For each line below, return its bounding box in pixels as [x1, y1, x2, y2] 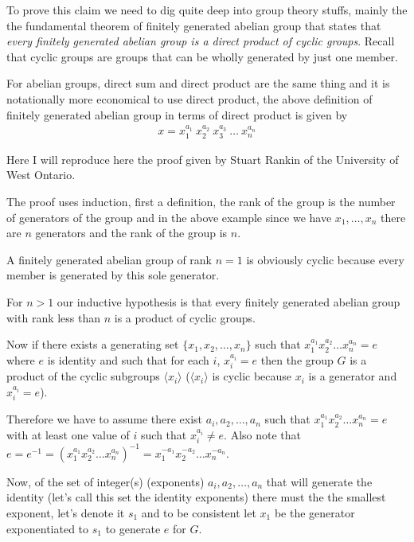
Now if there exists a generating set [6, 336, 179, 353]
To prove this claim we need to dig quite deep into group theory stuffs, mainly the [6, 2, 408, 18]
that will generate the [266, 473, 373, 489]
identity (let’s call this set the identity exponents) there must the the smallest [6, 489, 386, 505]
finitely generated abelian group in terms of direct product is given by [6, 106, 348, 123]
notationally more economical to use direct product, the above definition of [6, 90, 373, 107]
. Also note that [224, 426, 301, 443]
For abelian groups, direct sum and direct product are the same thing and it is [6, 75, 390, 92]
